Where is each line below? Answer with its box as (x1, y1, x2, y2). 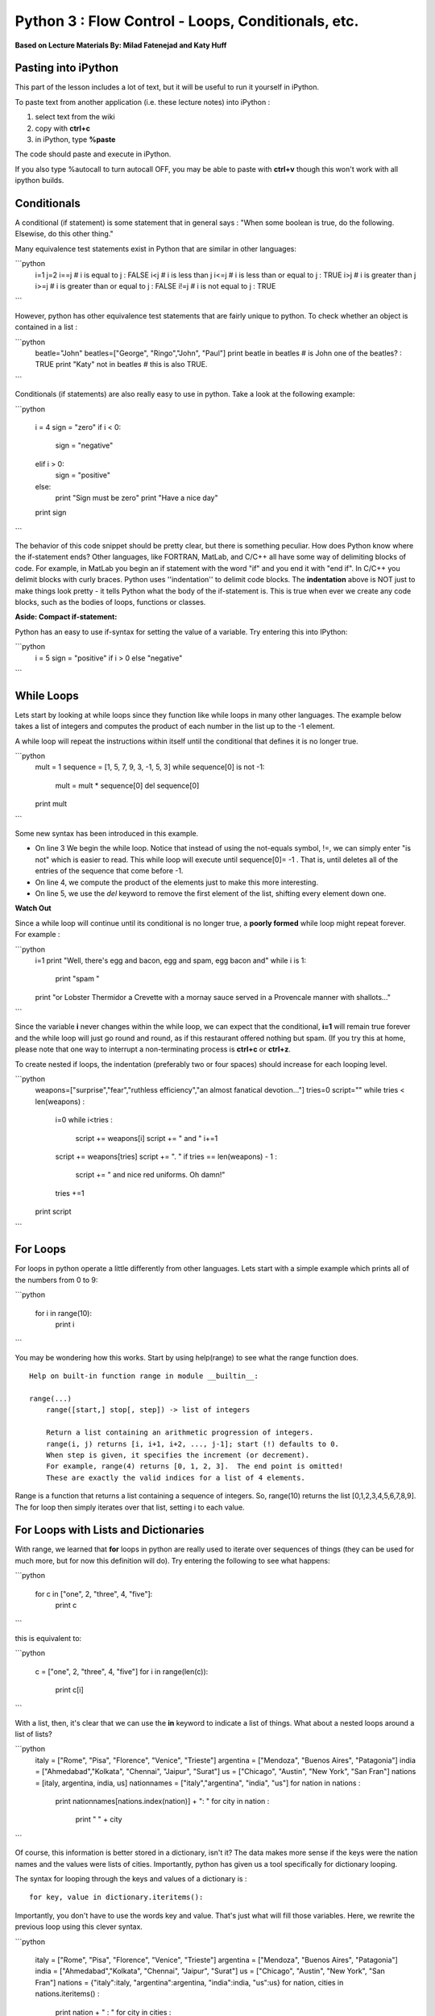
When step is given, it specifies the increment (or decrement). (45, 1450, 310, 1460)
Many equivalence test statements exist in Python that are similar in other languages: (14, 244, 297, 253)
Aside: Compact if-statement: (14, 612, 118, 622)
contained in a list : (14, 323, 78, 332)
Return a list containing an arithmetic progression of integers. (45, 1428, 314, 1437)
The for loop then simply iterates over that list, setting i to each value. (14, 1502, 245, 1512)
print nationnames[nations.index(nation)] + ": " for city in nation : (55, 1797, 270, 1806)
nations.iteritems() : (35, 1989, 100, 1999)
